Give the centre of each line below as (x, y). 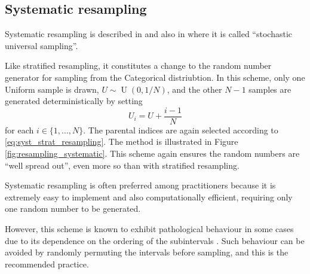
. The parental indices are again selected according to (181, 130)
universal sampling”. (42, 45)
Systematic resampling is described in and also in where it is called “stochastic (148, 34)
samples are (270, 89)
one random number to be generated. (73, 208)
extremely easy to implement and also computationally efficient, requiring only (149, 197)
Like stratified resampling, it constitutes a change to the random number (138, 66)
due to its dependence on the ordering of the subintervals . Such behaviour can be (155, 240)
